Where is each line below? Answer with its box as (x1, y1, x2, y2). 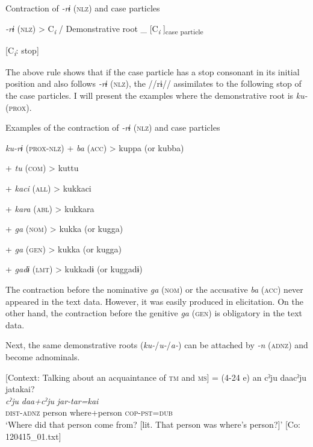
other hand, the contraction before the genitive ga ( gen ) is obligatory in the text (5, 307, 302, 319)
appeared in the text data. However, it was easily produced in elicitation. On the (5, 295, 303, 307)
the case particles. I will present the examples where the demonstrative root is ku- (5, 89, 308, 102)
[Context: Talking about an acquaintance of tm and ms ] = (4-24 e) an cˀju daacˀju (5, 370, 307, 383)
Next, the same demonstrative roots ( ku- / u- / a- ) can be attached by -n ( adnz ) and (5, 339, 308, 351)
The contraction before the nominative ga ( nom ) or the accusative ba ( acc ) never (5, 283, 303, 295)
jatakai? (5, 383, 35, 395)
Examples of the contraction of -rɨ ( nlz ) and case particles (5, 121, 220, 134)
